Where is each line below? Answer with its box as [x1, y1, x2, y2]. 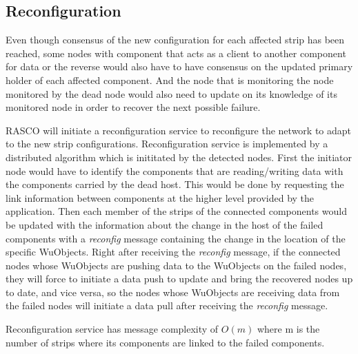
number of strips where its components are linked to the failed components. [6, 335, 325, 349]
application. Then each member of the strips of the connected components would [6, 204, 347, 218]
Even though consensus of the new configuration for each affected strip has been [6, 32, 345, 47]
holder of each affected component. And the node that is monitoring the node [6, 72, 334, 87]
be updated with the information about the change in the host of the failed [6, 217, 324, 231]
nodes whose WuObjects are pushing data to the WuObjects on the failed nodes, [6, 258, 347, 272]
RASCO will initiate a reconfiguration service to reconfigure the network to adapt [6, 123, 352, 137]
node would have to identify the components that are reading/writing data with [6, 163, 344, 178]
